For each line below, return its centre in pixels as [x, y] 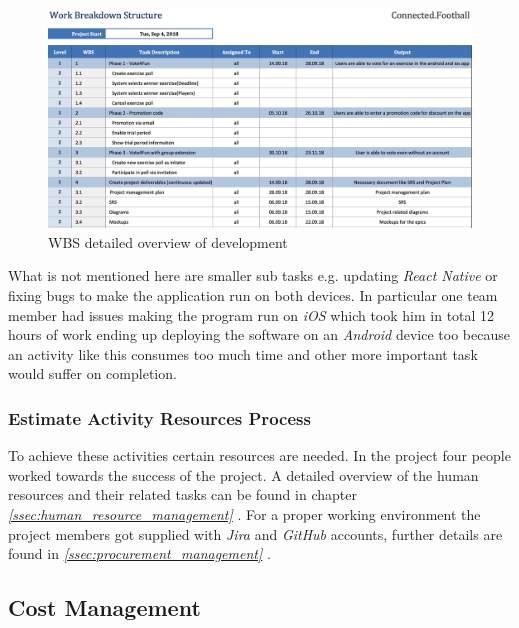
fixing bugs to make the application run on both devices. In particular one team [253, 295]
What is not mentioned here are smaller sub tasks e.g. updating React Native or [253, 275]
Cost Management [104, 607]
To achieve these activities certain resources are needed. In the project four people [259, 455]
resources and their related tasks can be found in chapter [182, 494]
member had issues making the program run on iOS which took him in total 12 [251, 314]
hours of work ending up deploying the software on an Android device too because [259, 334]
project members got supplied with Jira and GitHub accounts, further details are [255, 533]
